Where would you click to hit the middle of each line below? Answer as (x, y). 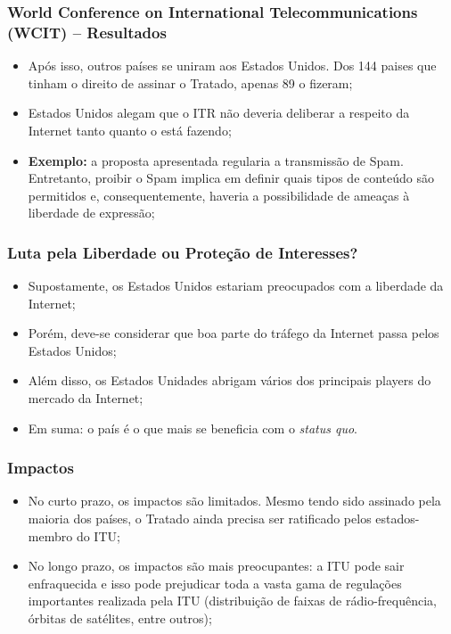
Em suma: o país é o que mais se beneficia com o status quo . (193, 428)
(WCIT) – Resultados (87, 32)
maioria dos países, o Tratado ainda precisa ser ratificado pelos (200, 519)
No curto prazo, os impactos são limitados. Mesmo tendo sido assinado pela (234, 501)
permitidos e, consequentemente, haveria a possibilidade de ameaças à (219, 195)
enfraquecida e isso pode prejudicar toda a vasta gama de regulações (215, 583)
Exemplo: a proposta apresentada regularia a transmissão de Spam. (216, 160)
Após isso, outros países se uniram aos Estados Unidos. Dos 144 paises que (232, 66)
